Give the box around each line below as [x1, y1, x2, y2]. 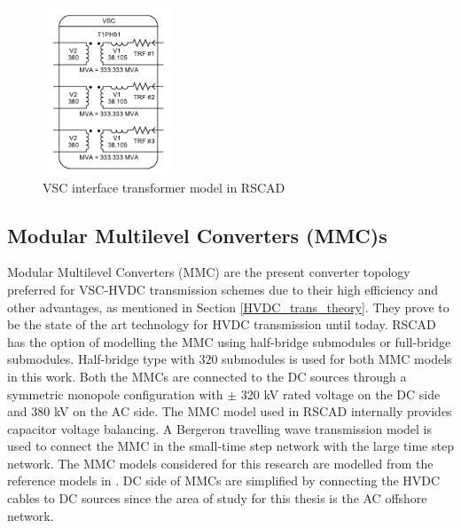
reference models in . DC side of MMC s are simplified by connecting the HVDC [7, 471, 441, 490]
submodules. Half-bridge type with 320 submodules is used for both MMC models [7, 350, 452, 368]
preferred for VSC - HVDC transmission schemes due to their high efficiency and [7, 280, 439, 298]
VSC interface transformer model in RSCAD [43, 177, 285, 196]
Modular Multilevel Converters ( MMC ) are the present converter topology [7, 263, 410, 281]
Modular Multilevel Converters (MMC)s [7, 221, 387, 248]
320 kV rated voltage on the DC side [240, 384, 441, 403]
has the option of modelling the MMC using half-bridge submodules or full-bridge [7, 332, 451, 351]
